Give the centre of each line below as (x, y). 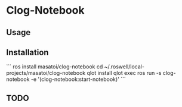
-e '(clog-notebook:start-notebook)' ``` (78, 79)
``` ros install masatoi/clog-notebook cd (55, 67)
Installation (27, 52)
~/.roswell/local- (124, 67)
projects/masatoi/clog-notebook (46, 73)
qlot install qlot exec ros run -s (124, 73)
